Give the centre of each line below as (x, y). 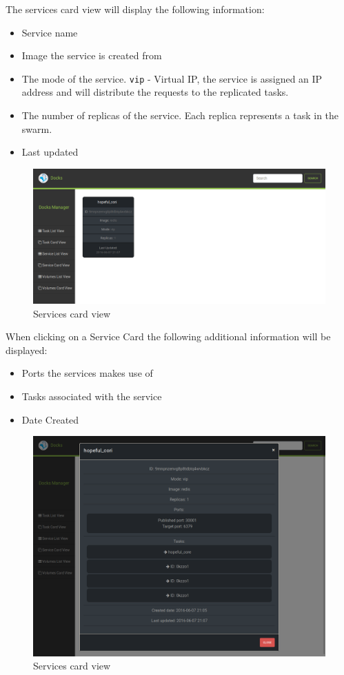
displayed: (27, 350)
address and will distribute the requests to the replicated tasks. (155, 92)
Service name (50, 32)
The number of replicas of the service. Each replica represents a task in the (180, 115)
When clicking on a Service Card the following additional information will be (168, 336)
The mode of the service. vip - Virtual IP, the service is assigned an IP (172, 78)
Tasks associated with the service (92, 396)
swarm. (37, 128)
